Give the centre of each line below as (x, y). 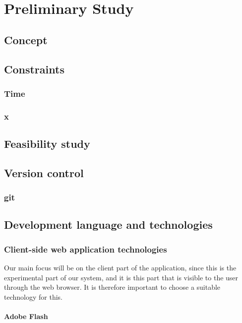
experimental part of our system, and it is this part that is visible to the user (121, 277)
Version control (44, 172)
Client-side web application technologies (86, 249)
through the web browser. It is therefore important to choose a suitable (112, 287)
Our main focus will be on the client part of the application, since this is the (120, 268)
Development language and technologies (108, 225)
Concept (26, 39)
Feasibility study (47, 144)
